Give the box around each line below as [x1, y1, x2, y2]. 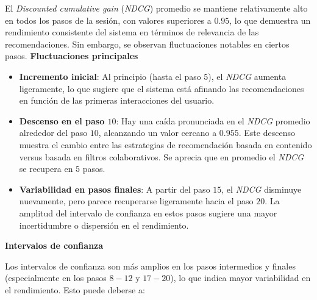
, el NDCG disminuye [221, 182, 302, 195]
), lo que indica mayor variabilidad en [170, 271, 311, 284]
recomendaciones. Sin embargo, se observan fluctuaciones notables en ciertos [5, 37, 290, 50]
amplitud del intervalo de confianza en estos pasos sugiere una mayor [19, 206, 277, 219]
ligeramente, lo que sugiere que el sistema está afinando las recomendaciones [19, 82, 304, 95]
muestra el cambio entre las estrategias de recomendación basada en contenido [19, 138, 312, 151]
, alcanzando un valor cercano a [98, 126, 217, 139]
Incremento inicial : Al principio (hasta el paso [19, 70, 201, 82]
